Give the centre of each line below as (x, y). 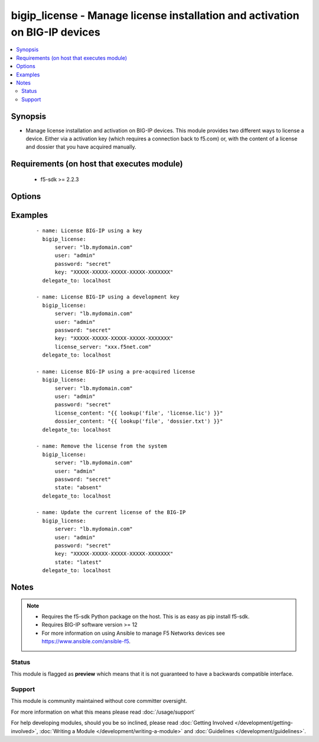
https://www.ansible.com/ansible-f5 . (86, 641)
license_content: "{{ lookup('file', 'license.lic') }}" (139, 413)
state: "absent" (78, 488)
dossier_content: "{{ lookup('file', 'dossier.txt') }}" (139, 421)
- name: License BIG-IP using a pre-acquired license (115, 371)
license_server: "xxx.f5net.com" (103, 347)
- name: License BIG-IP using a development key (108, 297)
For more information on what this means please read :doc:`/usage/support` (103, 712)
